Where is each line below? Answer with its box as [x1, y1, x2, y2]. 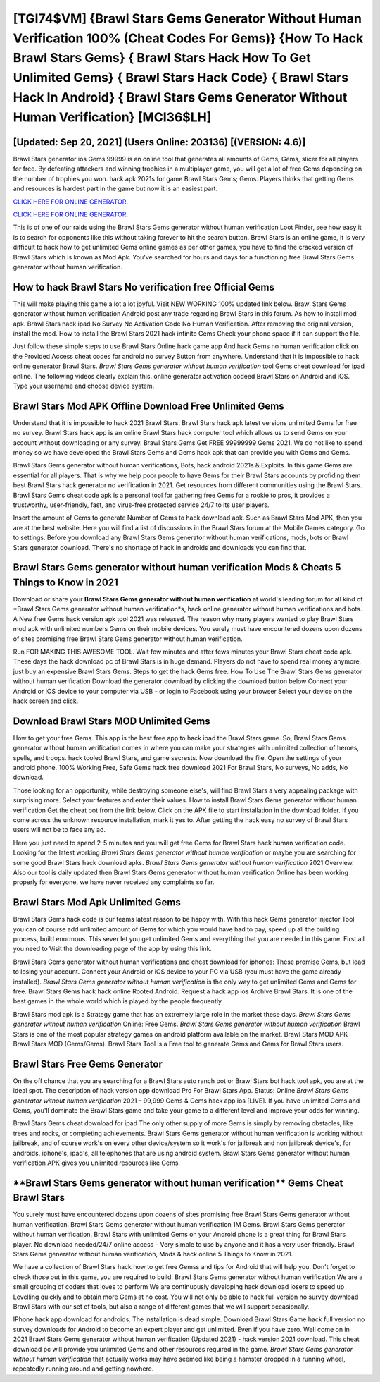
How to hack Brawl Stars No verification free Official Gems [13, 281, 274, 293]
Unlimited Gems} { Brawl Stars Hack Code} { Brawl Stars [13, 70, 348, 86]
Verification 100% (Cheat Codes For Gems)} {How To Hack [13, 30, 364, 46]
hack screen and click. [13, 697, 79, 705]
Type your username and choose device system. [13, 381, 155, 390]
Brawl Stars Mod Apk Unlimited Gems [13, 896, 181, 909]
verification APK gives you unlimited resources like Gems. [13, 1158, 181, 1167]
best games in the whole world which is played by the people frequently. [13, 997, 224, 1005]
